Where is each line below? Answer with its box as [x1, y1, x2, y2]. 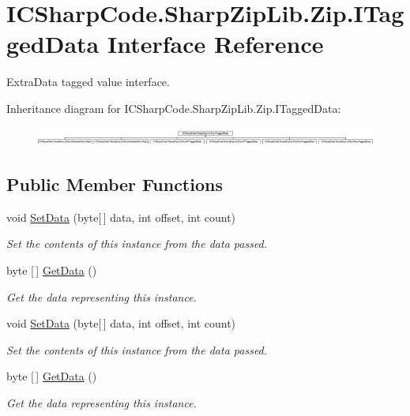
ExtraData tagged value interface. [6, 73, 170, 90]
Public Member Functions [6, 172, 223, 197]
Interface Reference [107, 28, 324, 60]
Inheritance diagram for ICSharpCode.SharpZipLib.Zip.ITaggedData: [6, 99, 341, 116]
